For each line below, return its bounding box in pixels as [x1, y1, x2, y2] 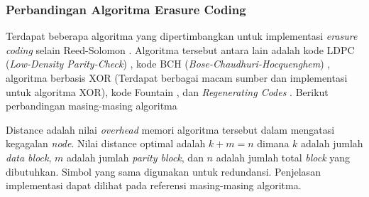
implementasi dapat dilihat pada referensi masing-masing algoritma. [6, 178, 302, 193]
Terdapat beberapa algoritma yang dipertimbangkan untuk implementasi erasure [6, 28, 358, 43]
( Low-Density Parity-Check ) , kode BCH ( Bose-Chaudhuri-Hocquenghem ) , [6, 56, 331, 71]
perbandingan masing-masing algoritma [6, 98, 177, 113]
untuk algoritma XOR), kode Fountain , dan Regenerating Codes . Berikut [6, 84, 329, 99]
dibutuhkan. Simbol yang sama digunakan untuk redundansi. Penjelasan [6, 164, 321, 179]
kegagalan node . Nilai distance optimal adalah [6, 136, 206, 151]
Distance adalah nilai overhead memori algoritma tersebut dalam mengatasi [6, 122, 335, 137]
